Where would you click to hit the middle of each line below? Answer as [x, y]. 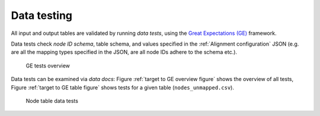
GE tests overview [48, 66]
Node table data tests [52, 101]
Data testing [42, 15]
